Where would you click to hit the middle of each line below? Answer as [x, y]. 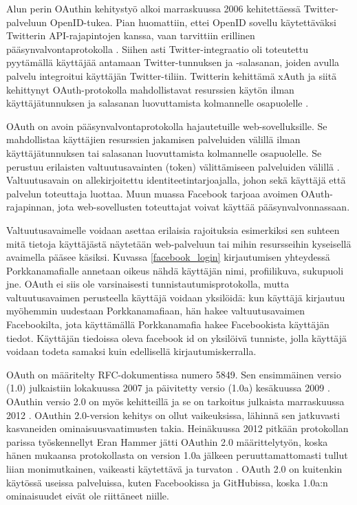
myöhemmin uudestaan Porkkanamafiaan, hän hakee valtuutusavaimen [156, 311]
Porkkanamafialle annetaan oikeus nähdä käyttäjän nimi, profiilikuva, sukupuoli [175, 270]
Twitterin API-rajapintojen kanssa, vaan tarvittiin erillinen [131, 35]
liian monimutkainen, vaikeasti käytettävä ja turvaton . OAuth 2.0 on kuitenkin [174, 469]
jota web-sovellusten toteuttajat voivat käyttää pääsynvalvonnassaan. [204, 207]
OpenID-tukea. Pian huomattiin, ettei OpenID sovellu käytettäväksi [193, 22]
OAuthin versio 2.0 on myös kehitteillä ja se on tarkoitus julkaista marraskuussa [175, 401]
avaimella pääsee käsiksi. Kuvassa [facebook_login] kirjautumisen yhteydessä [168, 257]
